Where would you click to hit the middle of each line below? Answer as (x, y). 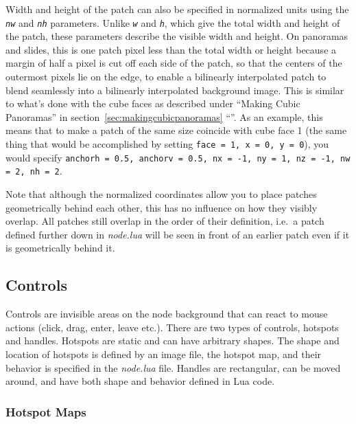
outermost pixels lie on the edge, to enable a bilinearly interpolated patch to (166, 77)
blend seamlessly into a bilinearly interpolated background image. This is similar (175, 90)
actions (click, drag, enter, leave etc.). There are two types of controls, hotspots (172, 327)
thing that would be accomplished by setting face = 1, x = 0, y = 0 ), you (167, 144)
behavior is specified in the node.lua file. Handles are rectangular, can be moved (173, 367)
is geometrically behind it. (60, 248)
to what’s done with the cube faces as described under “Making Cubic (153, 103)
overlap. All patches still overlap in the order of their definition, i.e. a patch (165, 221)
